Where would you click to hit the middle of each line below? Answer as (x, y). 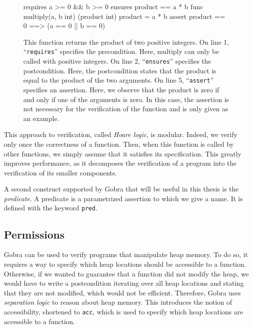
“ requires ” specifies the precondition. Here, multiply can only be (121, 51)
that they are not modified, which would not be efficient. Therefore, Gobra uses (122, 292)
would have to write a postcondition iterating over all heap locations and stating (124, 283)
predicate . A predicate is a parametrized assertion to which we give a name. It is (123, 198)
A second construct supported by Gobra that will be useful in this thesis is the (121, 189)
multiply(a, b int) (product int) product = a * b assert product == (124, 16)
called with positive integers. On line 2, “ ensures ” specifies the (117, 61)
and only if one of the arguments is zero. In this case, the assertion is (126, 99)
